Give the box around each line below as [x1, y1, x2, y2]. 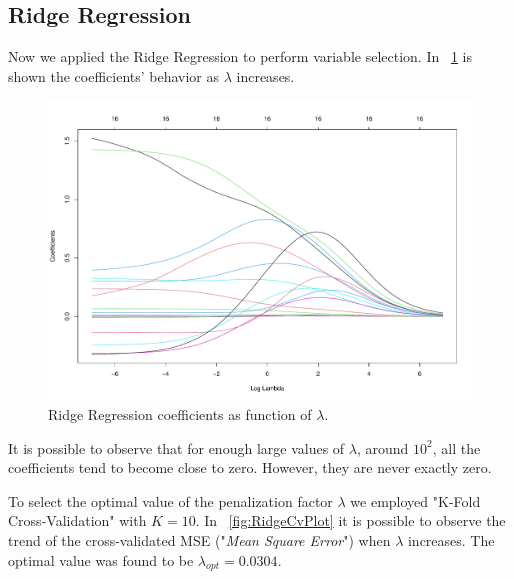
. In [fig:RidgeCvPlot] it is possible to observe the [195, 510, 506, 531]
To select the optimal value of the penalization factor [8, 490, 333, 511]
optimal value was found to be [8, 549, 194, 570]
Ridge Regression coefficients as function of [48, 404, 312, 425]
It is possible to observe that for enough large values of [8, 437, 345, 458]
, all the [432, 437, 481, 458]
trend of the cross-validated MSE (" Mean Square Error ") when [8, 530, 391, 551]
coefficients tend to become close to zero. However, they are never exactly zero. [8, 457, 492, 478]
